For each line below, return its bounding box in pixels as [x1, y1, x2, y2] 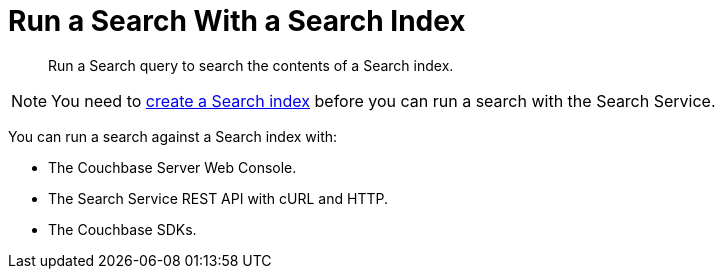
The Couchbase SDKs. [48, 220, 197, 238]
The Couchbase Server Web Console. [48, 158, 297, 176]
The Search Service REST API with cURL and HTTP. [48, 189, 388, 207]
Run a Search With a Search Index [8, 4, 466, 38]
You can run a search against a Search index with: [8, 127, 338, 145]
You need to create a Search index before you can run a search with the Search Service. [51, 90, 716, 111]
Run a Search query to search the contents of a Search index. [48, 56, 454, 74]
